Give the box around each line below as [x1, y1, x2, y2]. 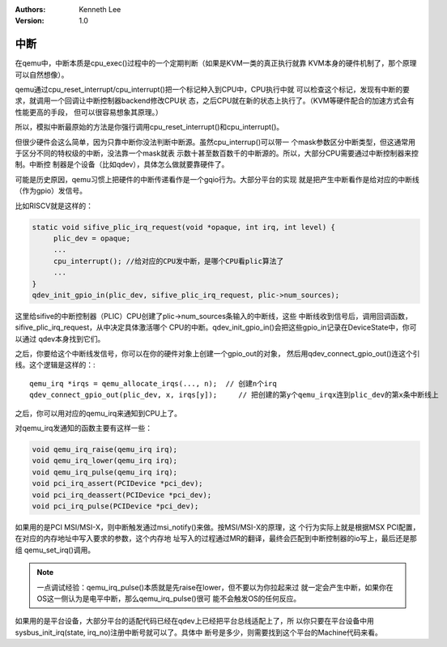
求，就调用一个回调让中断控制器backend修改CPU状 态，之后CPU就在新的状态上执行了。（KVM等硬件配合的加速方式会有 [15, 96, 415, 105]
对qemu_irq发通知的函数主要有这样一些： [15, 424, 153, 433]
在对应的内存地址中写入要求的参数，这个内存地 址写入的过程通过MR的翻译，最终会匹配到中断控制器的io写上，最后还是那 [15, 534, 417, 543]
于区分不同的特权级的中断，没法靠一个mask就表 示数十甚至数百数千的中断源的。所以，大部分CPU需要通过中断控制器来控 [15, 148, 419, 158]
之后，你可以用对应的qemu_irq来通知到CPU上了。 [15, 408, 182, 418]
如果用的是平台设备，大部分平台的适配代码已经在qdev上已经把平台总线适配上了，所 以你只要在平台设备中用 [15, 616, 374, 626]
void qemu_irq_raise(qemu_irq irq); [32, 445, 178, 454]
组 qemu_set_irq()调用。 [15, 545, 96, 555]
